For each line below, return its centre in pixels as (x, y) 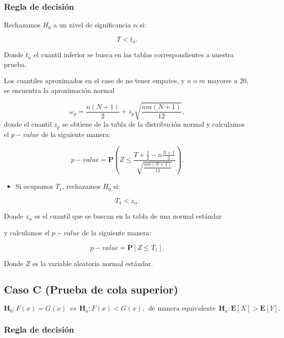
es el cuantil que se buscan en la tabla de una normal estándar (128, 216)
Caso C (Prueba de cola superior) (91, 289)
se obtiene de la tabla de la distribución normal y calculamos (154, 124)
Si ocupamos (34, 186)
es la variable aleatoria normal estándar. (93, 263)
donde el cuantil (28, 124)
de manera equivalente (182, 309)
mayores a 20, (228, 80)
